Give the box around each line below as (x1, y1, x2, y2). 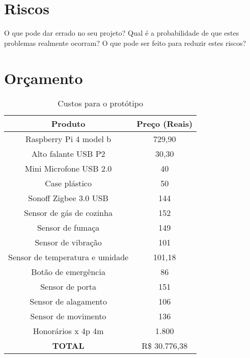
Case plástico (45, 177, 92, 189)
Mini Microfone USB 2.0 (24, 162, 112, 175)
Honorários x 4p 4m (33, 325, 104, 337)
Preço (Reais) (136, 118, 193, 130)
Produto (51, 118, 86, 130)
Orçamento (4, 67, 83, 88)
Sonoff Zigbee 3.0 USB (28, 192, 108, 204)
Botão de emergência (31, 266, 105, 278)
